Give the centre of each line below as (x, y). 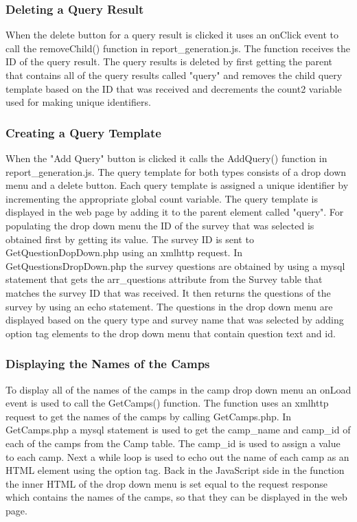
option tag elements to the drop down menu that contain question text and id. (171, 333)
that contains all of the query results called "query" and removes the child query (174, 75)
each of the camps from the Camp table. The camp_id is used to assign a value (173, 443)
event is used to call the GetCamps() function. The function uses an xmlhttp (167, 403)
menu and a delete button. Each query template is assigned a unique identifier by (177, 185)
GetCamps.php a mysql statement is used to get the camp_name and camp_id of (178, 430)
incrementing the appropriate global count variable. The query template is (162, 198)
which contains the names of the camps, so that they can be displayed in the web (176, 497)
